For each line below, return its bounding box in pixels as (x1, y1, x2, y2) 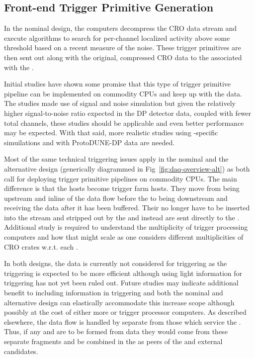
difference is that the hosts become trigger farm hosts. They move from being (4, 183, 240, 193)
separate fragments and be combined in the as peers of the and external (4, 336, 223, 347)
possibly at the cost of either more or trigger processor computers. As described (4, 307, 247, 317)
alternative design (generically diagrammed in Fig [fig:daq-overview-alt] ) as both (4, 163, 250, 174)
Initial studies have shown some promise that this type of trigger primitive (4, 79, 231, 89)
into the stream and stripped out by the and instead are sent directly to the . (4, 212, 240, 222)
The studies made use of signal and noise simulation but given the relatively (4, 98, 236, 108)
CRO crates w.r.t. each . (4, 241, 78, 252)
